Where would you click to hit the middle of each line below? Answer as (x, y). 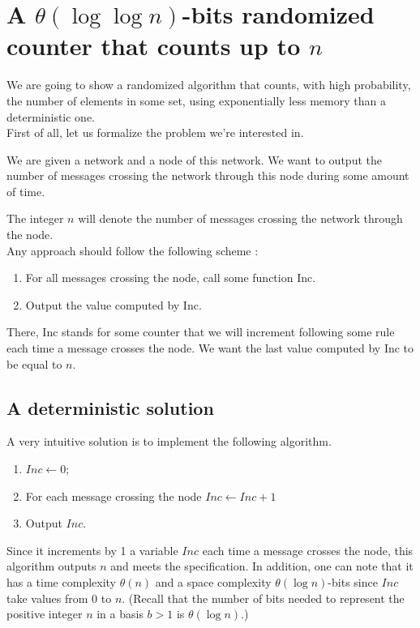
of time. (26, 191)
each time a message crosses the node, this (308, 550)
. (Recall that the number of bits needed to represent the (263, 598)
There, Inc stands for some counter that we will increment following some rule (201, 332)
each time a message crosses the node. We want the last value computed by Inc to (210, 348)
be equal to (34, 363)
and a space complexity (213, 581)
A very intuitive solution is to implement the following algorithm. (169, 441)
